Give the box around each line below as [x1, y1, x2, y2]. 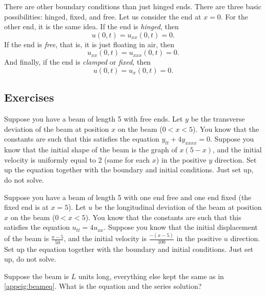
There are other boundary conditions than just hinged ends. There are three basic [4, 1, 261, 11]
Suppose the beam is [4, 270, 69, 281]
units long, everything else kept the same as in [78, 270, 224, 281]
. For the [220, 11, 248, 22]
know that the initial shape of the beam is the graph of [4, 144, 177, 155]
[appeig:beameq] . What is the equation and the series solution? [4, 281, 202, 291]
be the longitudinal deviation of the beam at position [94, 202, 262, 212]
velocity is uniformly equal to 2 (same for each [4, 154, 150, 165]
